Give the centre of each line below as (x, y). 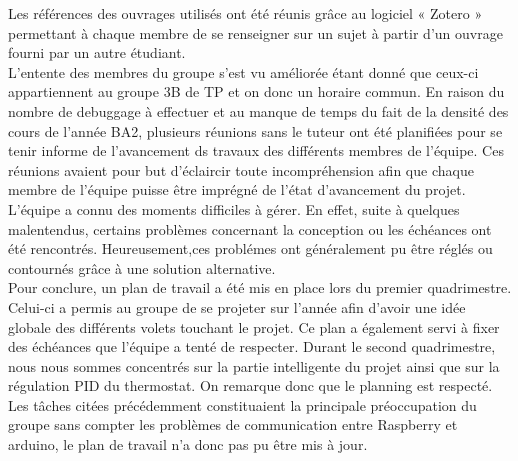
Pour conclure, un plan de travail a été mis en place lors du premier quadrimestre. (260, 287)
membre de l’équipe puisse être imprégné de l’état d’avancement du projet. (237, 189)
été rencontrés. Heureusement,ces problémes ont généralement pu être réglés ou (250, 248)
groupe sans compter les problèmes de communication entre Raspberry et (233, 424)
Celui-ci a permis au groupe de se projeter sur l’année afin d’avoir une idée (237, 306)
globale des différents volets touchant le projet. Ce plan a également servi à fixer (254, 326)
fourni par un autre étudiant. (97, 52)
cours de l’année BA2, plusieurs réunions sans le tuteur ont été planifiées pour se (255, 130)
